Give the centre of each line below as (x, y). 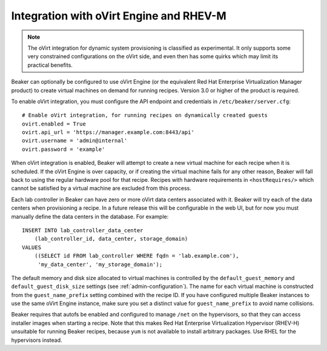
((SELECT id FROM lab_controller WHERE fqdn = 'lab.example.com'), (137, 256)
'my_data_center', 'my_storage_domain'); (100, 264)
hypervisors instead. (37, 340)
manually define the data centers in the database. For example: (90, 216)
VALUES (32, 247)
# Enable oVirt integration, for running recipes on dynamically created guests (145, 115)
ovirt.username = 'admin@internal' (75, 141)
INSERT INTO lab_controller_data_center (83, 230)
